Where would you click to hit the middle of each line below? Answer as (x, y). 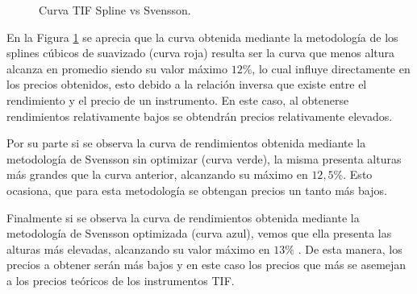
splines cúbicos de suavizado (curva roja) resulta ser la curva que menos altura (201, 53)
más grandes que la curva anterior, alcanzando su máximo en (157, 174)
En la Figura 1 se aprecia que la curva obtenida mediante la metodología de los (202, 37)
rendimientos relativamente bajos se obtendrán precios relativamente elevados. (200, 116)
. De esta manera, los (350, 248)
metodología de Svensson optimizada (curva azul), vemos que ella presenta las (199, 233)
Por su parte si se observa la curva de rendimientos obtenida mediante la (186, 143)
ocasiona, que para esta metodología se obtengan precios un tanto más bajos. (197, 190)
